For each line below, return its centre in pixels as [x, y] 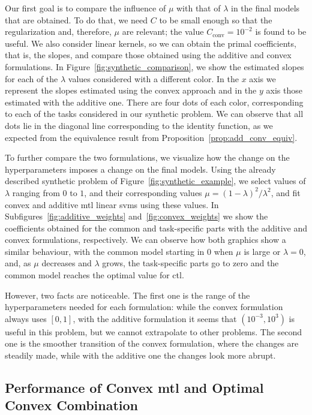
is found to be [281, 31]
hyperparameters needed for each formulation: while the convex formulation [144, 307]
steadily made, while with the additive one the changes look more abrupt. [140, 355]
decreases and [67, 263]
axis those [284, 90]
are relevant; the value [163, 31]
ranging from [36, 192]
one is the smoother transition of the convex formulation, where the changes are [152, 343]
